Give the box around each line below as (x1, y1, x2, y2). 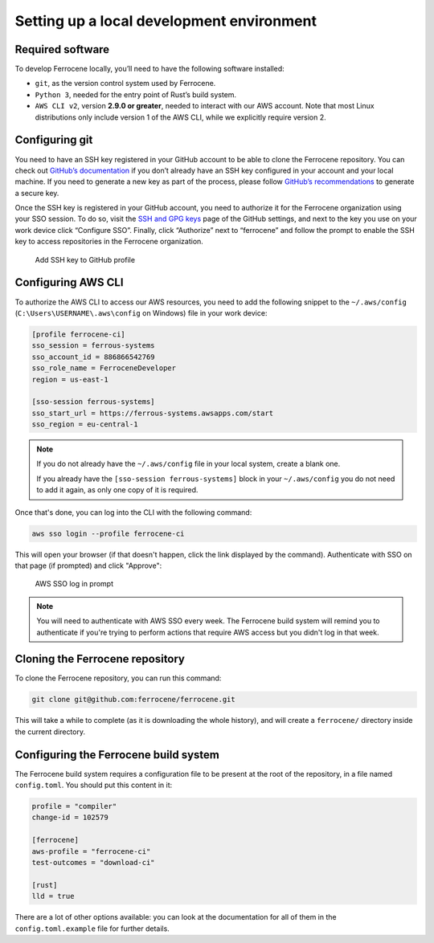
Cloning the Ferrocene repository (14, 652, 185, 666)
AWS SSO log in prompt (35, 579, 114, 589)
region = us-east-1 (31, 374, 108, 384)
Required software (14, 43, 110, 56)
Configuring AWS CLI (14, 276, 124, 289)
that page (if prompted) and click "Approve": (14, 561, 162, 570)
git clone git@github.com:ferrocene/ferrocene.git (31, 695, 236, 704)
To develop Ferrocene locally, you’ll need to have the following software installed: (14, 64, 285, 74)
